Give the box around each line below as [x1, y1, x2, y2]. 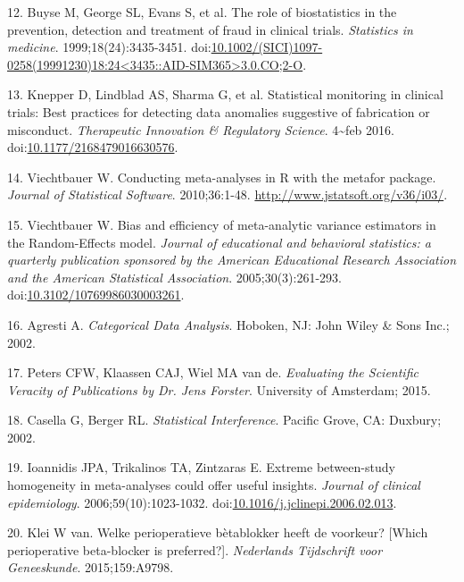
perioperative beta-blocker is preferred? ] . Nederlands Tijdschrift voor [7, 540, 383, 559]
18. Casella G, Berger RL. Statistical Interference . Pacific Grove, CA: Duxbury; [7, 410, 442, 429]
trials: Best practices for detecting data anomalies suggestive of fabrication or [7, 102, 430, 121]
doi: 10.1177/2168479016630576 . [7, 138, 178, 156]
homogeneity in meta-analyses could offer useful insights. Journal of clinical [7, 476, 420, 494]
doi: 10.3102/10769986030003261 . [7, 285, 185, 304]
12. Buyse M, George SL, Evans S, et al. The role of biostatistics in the [7, 3, 397, 21]
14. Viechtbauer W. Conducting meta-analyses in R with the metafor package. [7, 167, 436, 186]
